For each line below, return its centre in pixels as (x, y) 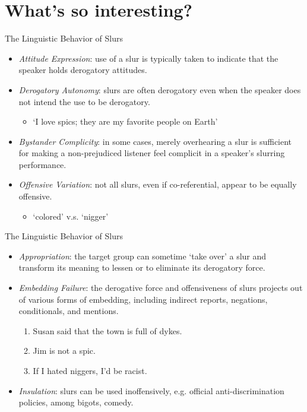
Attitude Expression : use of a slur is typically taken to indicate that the (148, 58)
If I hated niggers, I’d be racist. (90, 370)
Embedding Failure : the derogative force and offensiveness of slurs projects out (161, 288)
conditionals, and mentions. (69, 311)
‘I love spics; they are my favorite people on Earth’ (125, 121)
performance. (42, 164)
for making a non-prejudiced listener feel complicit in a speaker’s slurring (152, 153)
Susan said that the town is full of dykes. (107, 330)
